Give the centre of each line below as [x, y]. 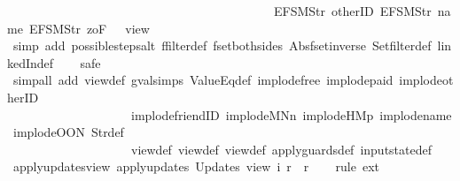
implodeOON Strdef [68, 132]
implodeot [426, 80]
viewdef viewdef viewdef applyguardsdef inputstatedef [281, 149]
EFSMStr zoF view [89, 28]
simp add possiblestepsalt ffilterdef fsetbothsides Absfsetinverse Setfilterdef [222, 45]
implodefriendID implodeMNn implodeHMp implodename [291, 114]
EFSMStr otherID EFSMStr [352, 11]
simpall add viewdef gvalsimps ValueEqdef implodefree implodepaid [203, 80]
